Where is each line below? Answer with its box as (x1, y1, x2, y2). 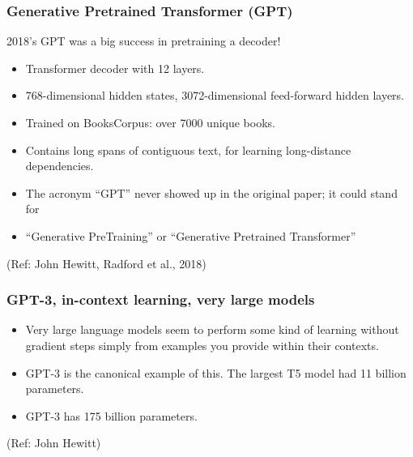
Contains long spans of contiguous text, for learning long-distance (25, 141, 351, 158)
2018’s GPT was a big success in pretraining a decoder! (6, 32, 281, 49)
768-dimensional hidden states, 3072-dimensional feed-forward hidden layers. (25, 87, 404, 104)
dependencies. (25, 157, 94, 174)
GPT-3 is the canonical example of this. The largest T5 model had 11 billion (25, 364, 407, 381)
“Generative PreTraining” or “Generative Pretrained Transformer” (25, 227, 356, 244)
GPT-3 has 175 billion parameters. (25, 407, 198, 424)
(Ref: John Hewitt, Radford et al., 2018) (6, 254, 206, 271)
